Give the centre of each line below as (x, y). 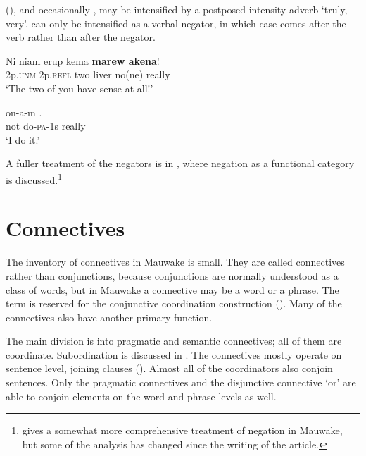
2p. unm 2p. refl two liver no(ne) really (88, 74)
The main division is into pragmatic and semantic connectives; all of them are (174, 341)
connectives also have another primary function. (109, 317)
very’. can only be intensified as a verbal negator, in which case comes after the (176, 23)
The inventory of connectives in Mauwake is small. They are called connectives (175, 262)
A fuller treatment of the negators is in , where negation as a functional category (180, 163)
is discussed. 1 (34, 178)
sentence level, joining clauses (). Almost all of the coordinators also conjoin (169, 368)
